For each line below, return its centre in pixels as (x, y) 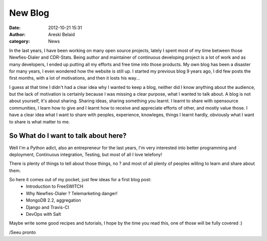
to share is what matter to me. (40, 121)
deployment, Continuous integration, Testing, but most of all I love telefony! (86, 154)
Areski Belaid (62, 34)
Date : (15, 28)
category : (20, 41)
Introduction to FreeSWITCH (55, 186)
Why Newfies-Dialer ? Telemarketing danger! (72, 193)
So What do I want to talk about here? (68, 136)
